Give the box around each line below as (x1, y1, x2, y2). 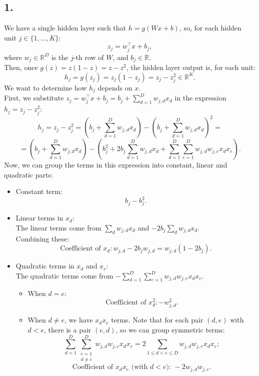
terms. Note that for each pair (111, 314, 203, 325)
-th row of (73, 51, 104, 62)
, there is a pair (44, 324, 91, 334)
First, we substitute (4, 92, 64, 103)
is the (51, 51, 68, 62)
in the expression (174, 92, 226, 103)
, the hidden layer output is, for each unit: (126, 62, 255, 72)
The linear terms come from (15, 222, 101, 232)
